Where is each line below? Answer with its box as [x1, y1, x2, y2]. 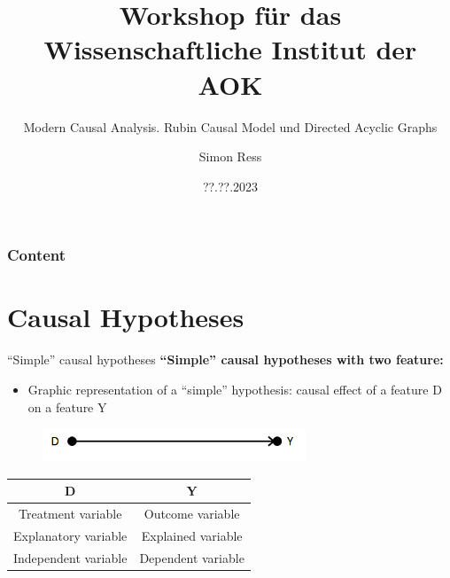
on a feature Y [27, 397, 107, 416]
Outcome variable [144, 504, 240, 522]
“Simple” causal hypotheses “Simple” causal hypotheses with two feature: [7, 350, 444, 369]
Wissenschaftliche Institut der [43, 31, 417, 67]
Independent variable [13, 548, 128, 566]
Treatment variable [19, 504, 122, 522]
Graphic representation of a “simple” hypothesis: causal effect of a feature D [27, 379, 442, 398]
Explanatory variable [13, 526, 128, 544]
